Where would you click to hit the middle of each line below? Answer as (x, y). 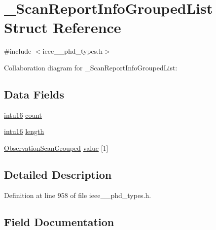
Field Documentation (59, 221)
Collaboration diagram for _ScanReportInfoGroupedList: (91, 67)
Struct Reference (63, 27)
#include (18, 51)
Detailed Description (58, 174)
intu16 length (24, 131)
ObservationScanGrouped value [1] (56, 148)
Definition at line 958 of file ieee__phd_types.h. (78, 195)
